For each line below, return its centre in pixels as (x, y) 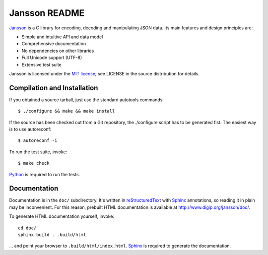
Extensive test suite (41, 64)
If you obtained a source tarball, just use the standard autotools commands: (86, 100)
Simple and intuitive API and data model (62, 37)
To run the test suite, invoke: (38, 152)
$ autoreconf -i (38, 141)
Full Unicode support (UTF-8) (52, 58)
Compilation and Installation (54, 88)
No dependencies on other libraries (58, 51)
